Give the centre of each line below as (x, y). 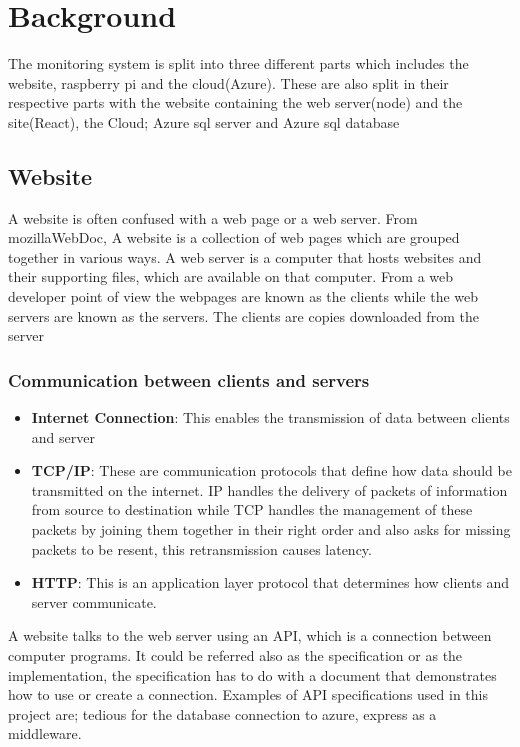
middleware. (45, 733)
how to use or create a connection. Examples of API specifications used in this (248, 694)
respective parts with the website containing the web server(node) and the (235, 102)
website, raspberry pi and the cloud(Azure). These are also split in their (228, 82)
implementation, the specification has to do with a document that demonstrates (252, 674)
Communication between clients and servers (189, 379)
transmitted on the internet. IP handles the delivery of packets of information (269, 489)
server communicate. (94, 601)
